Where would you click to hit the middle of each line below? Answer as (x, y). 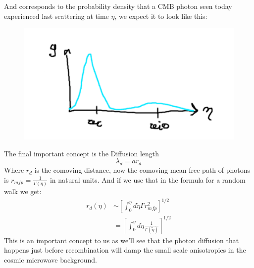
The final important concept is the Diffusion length (82, 153)
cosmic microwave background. (51, 259)
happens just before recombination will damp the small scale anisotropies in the (125, 250)
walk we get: (23, 191)
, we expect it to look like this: (161, 16)
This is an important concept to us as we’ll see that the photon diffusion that (122, 240)
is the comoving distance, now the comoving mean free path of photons (142, 170)
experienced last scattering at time (56, 16)
